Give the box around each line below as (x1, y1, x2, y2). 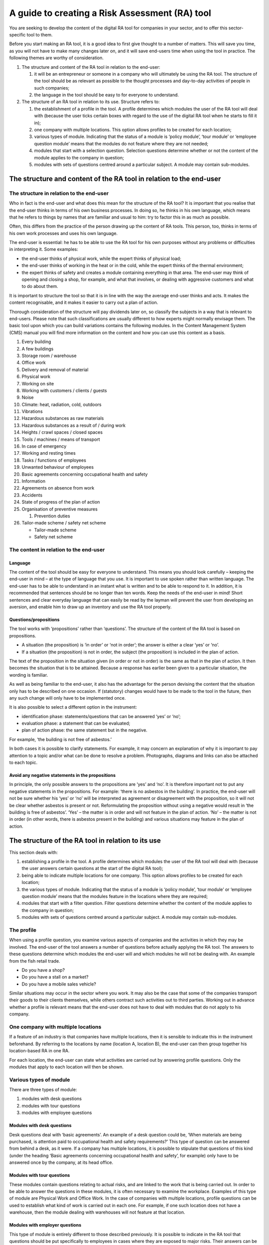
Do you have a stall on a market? (21, 974, 89, 980)
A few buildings (21, 346, 54, 352)
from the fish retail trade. (9, 958, 60, 964)
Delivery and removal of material (21, 367, 89, 373)
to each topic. (9, 759, 37, 765)
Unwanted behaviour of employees (21, 464, 94, 470)
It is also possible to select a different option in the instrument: (9, 704, 137, 710)
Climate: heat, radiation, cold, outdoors (21, 401, 102, 407)
